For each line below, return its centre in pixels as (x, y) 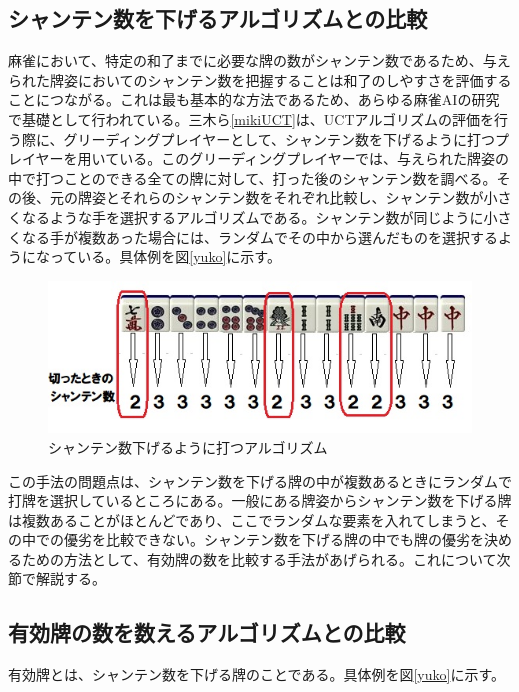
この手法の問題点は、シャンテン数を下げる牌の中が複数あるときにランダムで (260, 480)
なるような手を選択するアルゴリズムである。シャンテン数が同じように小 (259, 216)
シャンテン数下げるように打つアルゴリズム (188, 446)
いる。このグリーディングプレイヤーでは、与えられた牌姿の (314, 158)
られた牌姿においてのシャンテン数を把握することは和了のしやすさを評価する (260, 79)
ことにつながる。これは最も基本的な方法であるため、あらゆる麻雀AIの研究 (254, 99)
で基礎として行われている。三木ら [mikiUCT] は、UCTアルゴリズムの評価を (251, 118)
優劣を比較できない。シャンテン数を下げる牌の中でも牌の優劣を (273, 539)
